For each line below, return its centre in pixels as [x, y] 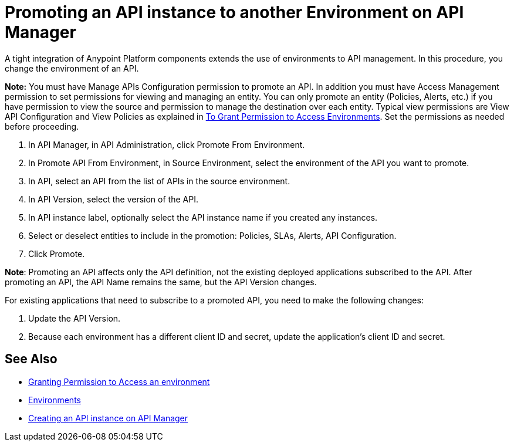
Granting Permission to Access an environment [119, 381]
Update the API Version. [75, 318]
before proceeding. [42, 126]
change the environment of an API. [72, 68]
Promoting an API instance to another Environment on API [234, 12]
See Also [31, 359]
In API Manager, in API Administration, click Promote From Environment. [167, 144]
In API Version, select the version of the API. [113, 199]
